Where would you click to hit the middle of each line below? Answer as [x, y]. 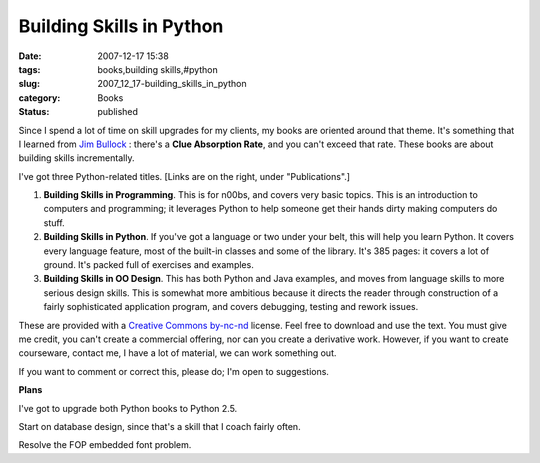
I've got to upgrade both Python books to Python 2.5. [128, 408]
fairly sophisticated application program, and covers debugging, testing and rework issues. [231, 307]
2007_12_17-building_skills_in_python [172, 84]
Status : [34, 112]
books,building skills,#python [158, 69]
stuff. [54, 222]
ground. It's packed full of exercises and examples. [148, 265]
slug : [29, 84]
